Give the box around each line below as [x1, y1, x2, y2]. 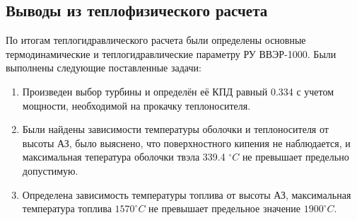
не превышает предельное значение [148, 201, 301, 216]
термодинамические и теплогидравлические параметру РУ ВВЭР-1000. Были [6, 46, 336, 61]
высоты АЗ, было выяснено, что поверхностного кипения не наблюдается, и [22, 135, 351, 150]
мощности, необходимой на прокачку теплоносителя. [22, 98, 251, 112]
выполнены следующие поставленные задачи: [6, 60, 201, 75]
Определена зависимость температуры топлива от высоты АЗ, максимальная [22, 187, 351, 202]
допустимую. [22, 163, 78, 178]
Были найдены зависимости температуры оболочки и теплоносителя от [22, 122, 329, 137]
